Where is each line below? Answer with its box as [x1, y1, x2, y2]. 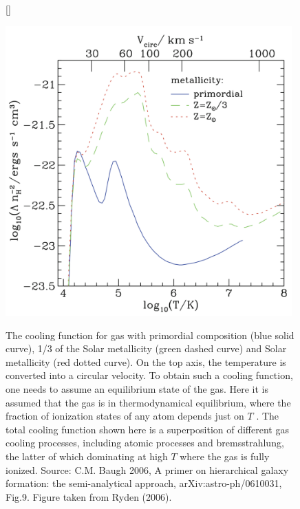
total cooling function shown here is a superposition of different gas [6, 422, 289, 436]
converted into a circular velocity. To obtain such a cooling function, [6, 368, 293, 382]
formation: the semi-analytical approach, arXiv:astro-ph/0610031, [6, 476, 282, 490]
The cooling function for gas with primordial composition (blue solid [6, 327, 294, 342]
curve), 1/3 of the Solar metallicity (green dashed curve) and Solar [6, 341, 287, 356]
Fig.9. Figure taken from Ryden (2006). [6, 489, 172, 503]
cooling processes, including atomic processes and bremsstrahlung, [6, 435, 284, 450]
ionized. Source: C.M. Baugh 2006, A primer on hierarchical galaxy [6, 462, 289, 477]
